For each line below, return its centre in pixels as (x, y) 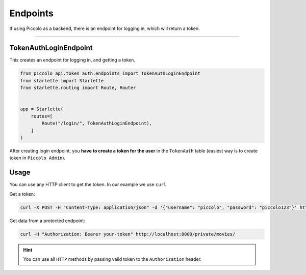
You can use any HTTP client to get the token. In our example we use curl (88, 185)
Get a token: (22, 194)
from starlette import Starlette (62, 81)
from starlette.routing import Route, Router (78, 88)
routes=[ (42, 116)
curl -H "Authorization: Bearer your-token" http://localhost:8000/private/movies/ (128, 234)
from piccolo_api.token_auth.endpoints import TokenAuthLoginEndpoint (110, 73)
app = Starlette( (42, 109)
